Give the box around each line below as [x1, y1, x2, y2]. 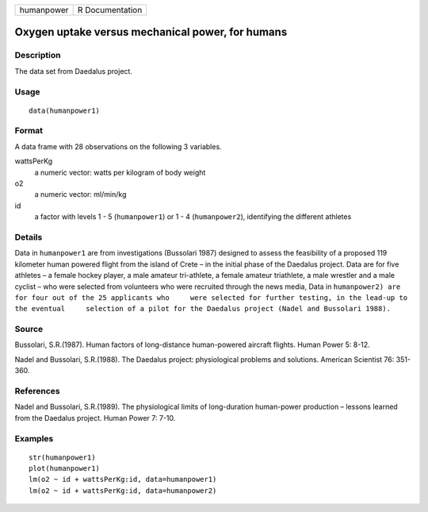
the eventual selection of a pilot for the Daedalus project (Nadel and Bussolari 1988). [14, 304, 392, 314]
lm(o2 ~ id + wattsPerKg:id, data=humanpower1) [29, 475, 217, 484]
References [14, 385, 60, 396]
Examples [14, 433, 54, 444]
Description [14, 50, 61, 61]
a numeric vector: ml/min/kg [34, 190, 127, 199]
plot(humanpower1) [29, 464, 101, 473]
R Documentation [77, 5, 143, 15]
